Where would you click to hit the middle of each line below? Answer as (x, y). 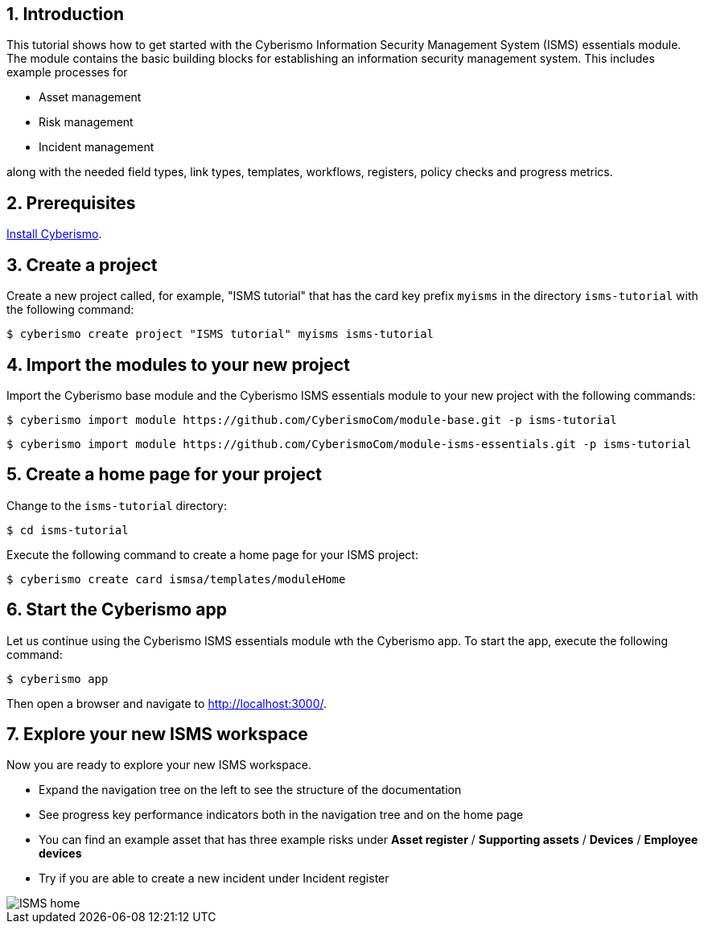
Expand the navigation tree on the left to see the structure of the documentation (250, 790)
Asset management (90, 97)
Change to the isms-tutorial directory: (117, 505)
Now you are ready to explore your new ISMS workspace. (159, 765)
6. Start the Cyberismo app (117, 610)
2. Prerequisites (71, 203)
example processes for (67, 72)
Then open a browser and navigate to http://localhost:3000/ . (167, 703)
